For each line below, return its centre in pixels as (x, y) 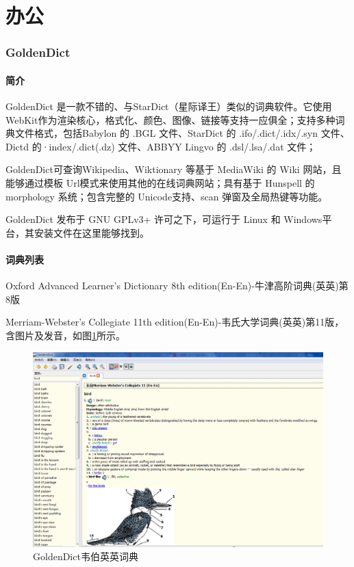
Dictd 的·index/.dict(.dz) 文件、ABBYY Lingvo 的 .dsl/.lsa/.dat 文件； (161, 146)
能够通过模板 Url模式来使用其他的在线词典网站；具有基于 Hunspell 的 (160, 182)
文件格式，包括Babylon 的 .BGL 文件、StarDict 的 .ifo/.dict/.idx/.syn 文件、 (182, 133)
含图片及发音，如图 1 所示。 (65, 335)
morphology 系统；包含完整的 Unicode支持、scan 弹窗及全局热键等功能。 (167, 196)
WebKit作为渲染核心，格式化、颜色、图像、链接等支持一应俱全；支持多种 (170, 119)
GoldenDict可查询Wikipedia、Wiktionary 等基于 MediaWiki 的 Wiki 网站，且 (174, 169)
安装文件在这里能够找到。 (91, 232)
